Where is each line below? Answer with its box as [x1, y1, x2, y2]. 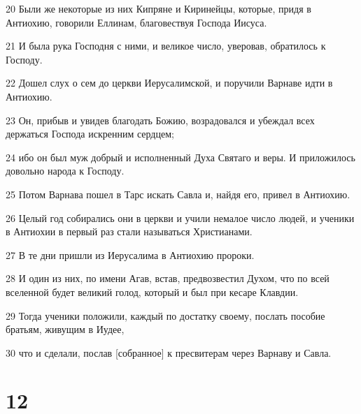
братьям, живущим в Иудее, [6, 322, 125, 337]
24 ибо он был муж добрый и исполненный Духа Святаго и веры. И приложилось [6, 149, 355, 164]
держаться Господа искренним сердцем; [6, 126, 174, 141]
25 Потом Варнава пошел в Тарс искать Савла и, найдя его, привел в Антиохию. [6, 186, 351, 201]
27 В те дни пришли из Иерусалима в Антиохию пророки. [6, 247, 255, 262]
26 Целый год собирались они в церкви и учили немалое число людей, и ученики [6, 210, 355, 225]
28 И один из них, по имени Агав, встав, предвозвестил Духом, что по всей [6, 271, 330, 286]
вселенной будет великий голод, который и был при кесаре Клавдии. [6, 284, 299, 299]
